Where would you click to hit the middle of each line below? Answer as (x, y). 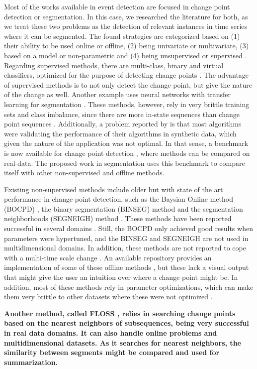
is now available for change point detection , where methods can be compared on (127, 153)
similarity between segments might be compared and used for (112, 352)
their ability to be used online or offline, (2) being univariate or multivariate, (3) (127, 46)
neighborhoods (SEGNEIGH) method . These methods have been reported (118, 218)
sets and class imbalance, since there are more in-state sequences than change (122, 114)
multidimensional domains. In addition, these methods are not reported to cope (125, 248)
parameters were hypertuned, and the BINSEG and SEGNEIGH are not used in (126, 238)
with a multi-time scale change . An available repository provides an (108, 257)
